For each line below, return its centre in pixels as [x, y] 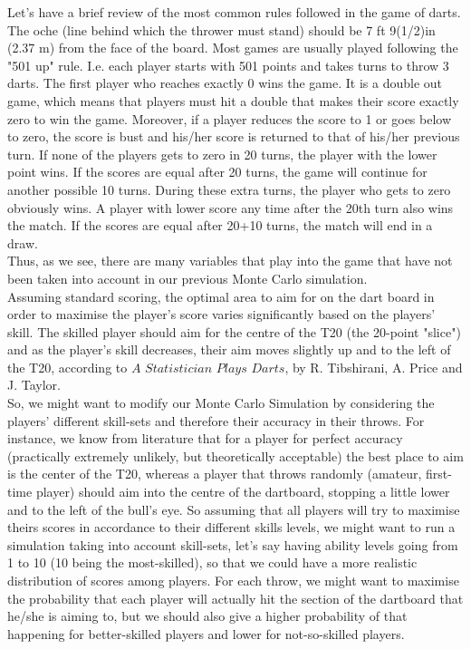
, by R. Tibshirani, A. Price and [374, 367]
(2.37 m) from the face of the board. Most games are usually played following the [233, 48]
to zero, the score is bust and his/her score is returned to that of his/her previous [234, 136]
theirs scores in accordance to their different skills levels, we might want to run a [231, 527]
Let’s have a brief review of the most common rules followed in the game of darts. [234, 12]
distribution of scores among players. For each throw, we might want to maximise [233, 580]
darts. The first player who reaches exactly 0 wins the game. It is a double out [225, 83]
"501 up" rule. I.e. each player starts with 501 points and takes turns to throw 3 [228, 65]
